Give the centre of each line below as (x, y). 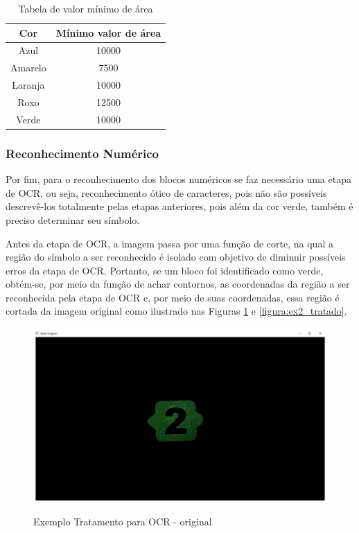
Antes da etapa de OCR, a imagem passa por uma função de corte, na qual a (169, 243)
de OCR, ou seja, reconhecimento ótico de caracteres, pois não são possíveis (166, 192)
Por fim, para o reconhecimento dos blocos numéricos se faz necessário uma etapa (178, 179)
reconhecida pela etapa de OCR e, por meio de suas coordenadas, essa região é (173, 297)
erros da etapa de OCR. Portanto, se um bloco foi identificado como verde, (165, 270)
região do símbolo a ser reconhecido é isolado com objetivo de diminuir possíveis (176, 257)
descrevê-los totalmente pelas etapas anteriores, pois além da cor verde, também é (179, 206)
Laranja (28, 85)
